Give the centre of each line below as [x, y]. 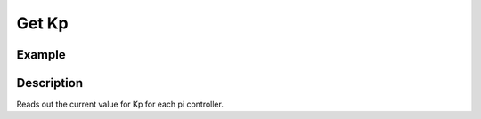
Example [41, 55]
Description [50, 83]
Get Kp [42, 23]
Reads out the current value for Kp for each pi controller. [120, 104]
